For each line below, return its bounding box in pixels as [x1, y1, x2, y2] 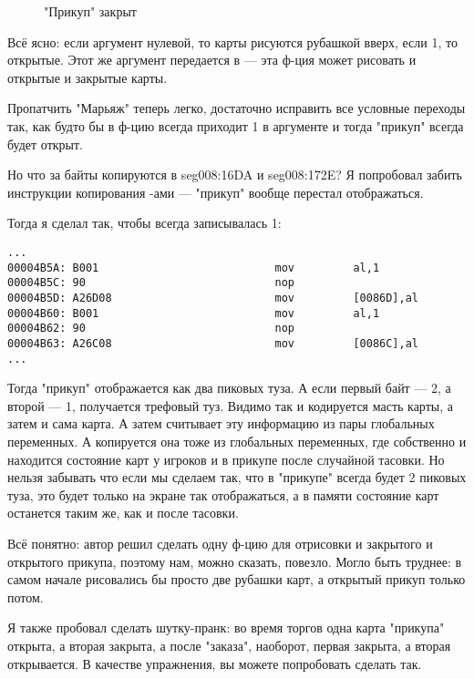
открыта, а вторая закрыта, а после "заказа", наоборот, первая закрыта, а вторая [7, 635, 451, 654]
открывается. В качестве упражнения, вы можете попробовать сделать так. [7, 653, 422, 673]
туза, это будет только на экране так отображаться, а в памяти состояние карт [7, 485, 439, 504]
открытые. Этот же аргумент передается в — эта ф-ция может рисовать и [7, 50, 417, 69]
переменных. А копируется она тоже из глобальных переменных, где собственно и [7, 431, 467, 450]
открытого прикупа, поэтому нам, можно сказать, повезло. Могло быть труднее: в [7, 551, 462, 571]
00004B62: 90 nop [7, 322, 294, 335]
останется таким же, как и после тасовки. [7, 503, 239, 522]
